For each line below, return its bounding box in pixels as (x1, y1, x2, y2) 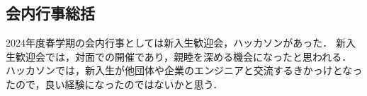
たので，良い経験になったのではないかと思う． (6, 76, 223, 91)
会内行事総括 (6, 2, 95, 24)
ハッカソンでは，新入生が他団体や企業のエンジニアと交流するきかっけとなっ (6, 63, 363, 78)
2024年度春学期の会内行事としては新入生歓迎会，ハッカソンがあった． (6, 35, 333, 50)
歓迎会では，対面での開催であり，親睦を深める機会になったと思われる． (15, 49, 352, 64)
